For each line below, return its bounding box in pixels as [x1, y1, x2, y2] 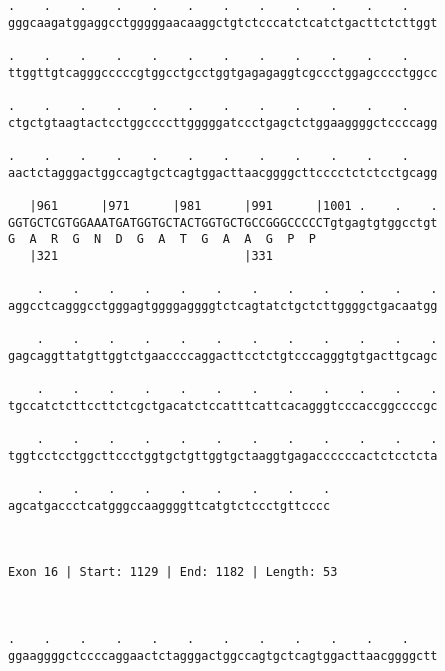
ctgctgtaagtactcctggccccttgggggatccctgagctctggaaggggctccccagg [8, 115, 438, 130]
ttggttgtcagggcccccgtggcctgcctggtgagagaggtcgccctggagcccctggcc [8, 65, 438, 80]
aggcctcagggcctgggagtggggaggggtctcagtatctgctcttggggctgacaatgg [8, 298, 438, 313]
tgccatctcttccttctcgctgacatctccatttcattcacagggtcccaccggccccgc [8, 398, 438, 413]
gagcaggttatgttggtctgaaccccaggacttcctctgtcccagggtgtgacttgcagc [8, 348, 438, 363]
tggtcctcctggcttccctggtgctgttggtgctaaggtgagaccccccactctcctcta [8, 448, 438, 463]
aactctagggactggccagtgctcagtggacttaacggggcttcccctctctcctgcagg [8, 165, 438, 180]
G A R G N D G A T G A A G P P [8, 232, 316, 247]
